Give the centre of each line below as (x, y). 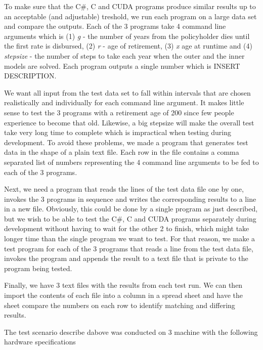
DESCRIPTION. (30, 76)
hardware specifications (40, 342)
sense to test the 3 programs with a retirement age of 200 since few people (119, 112)
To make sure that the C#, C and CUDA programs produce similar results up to (130, 6)
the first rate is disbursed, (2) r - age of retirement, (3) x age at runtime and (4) (128, 46)
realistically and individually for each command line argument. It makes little (124, 102)
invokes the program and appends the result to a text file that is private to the (126, 258)
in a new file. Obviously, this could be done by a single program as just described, (131, 209)
